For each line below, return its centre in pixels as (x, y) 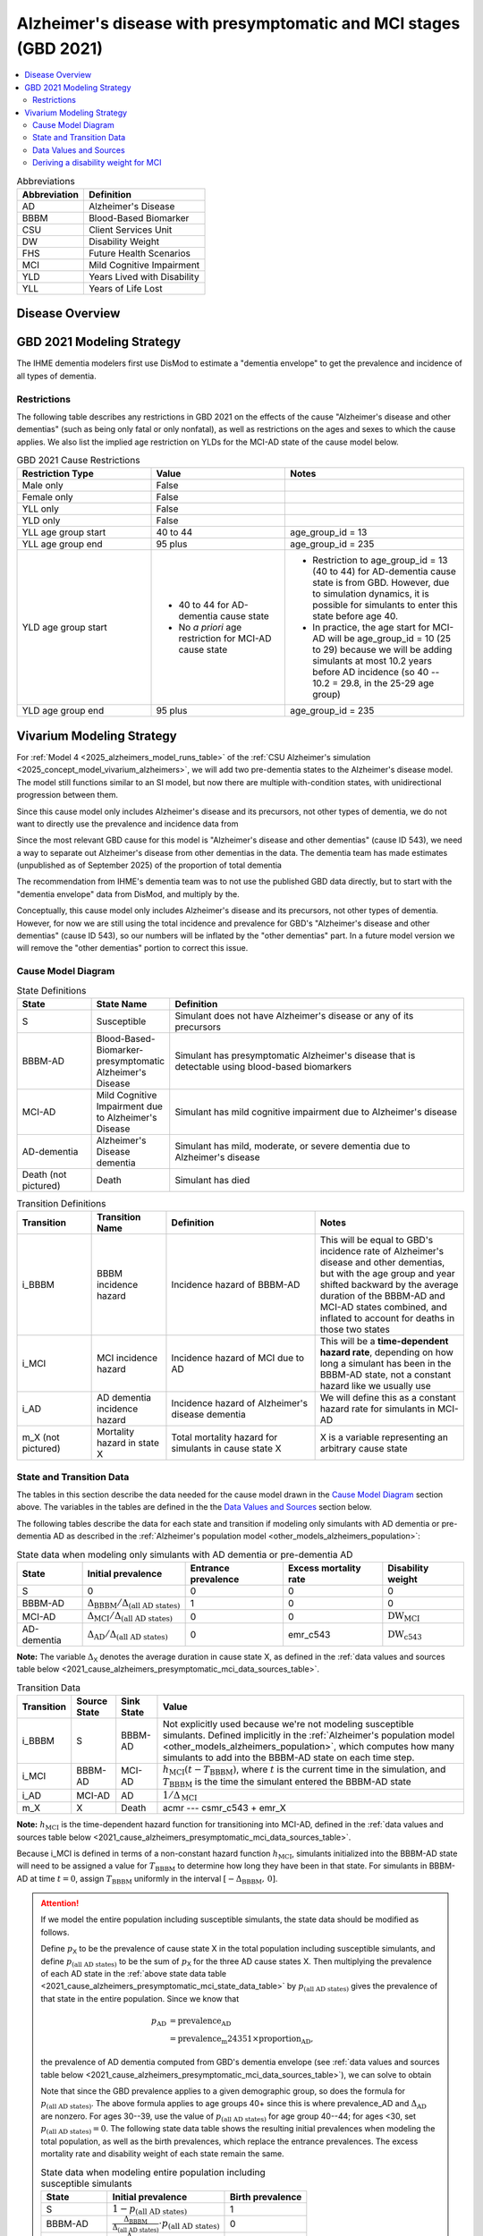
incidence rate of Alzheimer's (382, 1251)
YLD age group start (64, 628)
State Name (122, 1004)
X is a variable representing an (384, 1437)
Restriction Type (58, 474)
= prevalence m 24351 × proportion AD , (241, 2039)
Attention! (60, 1903)
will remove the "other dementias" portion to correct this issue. (132, 948)
